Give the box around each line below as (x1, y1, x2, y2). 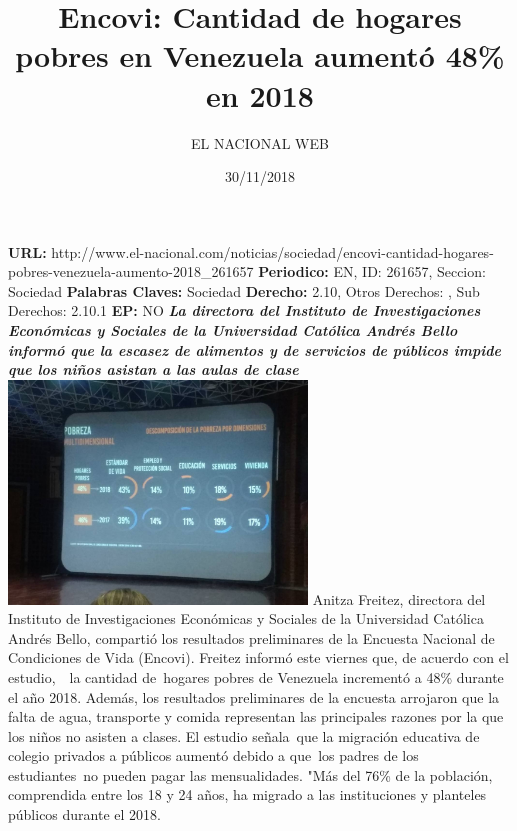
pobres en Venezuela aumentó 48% (15, 35, 505, 76)
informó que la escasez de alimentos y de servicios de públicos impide (8, 339, 501, 360)
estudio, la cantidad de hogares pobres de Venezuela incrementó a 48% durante (8, 666, 504, 687)
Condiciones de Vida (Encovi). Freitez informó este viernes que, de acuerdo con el (8, 647, 509, 668)
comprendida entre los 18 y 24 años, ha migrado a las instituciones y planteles (8, 784, 487, 805)
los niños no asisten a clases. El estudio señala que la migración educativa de (8, 725, 480, 746)
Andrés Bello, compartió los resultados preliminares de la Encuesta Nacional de (8, 627, 495, 648)
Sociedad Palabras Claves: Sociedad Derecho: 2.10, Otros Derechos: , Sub (8, 280, 480, 301)
